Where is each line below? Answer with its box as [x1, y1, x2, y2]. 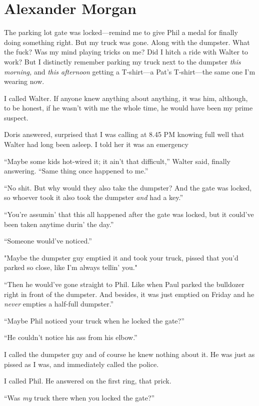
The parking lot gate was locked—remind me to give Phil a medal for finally [4, 27, 238, 37]
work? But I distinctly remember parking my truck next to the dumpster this [4, 56, 241, 66]
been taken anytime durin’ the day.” [4, 218, 114, 229]
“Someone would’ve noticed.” [4, 235, 92, 246]
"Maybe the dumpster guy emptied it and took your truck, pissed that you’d [4, 252, 238, 262]
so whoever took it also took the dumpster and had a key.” [4, 192, 183, 202]
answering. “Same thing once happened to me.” [4, 165, 148, 176]
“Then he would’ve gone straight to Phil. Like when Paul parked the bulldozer [4, 279, 244, 289]
